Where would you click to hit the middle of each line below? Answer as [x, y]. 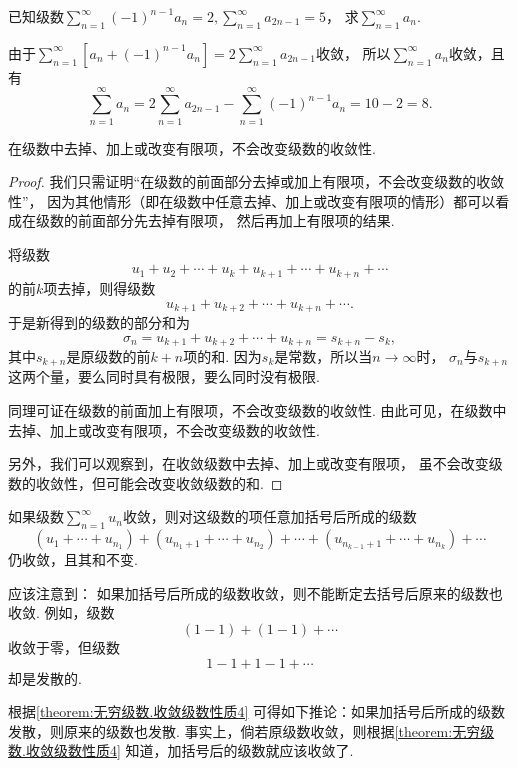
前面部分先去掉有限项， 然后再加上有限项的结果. [236, 220]
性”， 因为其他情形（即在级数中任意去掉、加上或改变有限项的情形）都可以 [252, 200]
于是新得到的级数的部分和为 [99, 321]
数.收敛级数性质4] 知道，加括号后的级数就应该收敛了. [181, 750]
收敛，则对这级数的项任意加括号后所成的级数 [269, 516]
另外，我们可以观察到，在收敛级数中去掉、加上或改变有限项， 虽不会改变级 [255, 463]
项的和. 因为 [222, 356]
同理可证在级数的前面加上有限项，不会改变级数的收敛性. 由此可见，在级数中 [257, 410]
